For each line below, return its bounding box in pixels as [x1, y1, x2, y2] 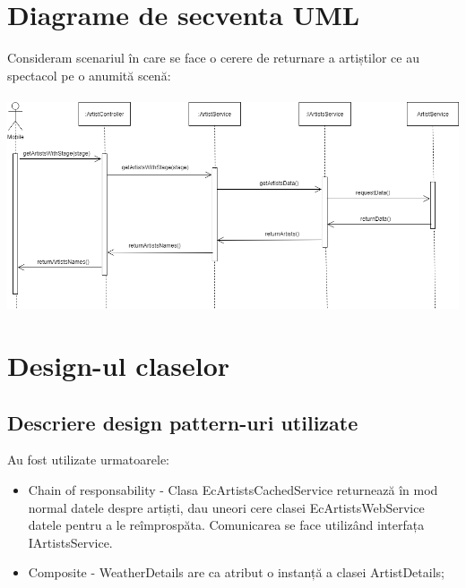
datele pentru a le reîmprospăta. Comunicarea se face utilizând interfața [28, 516, 425, 534]
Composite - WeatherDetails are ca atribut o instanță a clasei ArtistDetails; [28, 563, 444, 582]
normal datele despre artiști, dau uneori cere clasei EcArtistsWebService [28, 498, 425, 516]
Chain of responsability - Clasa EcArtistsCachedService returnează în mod [28, 480, 438, 499]
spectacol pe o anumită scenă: [7, 65, 171, 84]
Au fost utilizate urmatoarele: [7, 450, 169, 469]
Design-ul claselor [7, 347, 230, 383]
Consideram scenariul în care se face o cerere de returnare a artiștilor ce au [7, 48, 419, 67]
